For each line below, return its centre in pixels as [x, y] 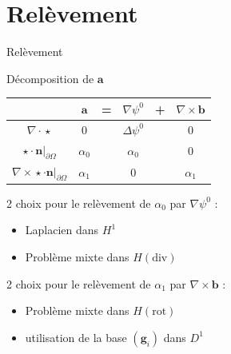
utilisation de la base [76, 337]
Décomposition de [50, 78]
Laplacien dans [62, 230]
